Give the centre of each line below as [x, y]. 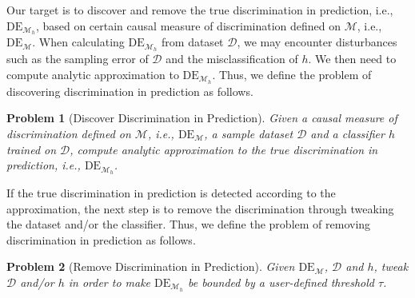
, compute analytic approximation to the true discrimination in [224, 149]
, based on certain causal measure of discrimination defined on [188, 25]
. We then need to [352, 59]
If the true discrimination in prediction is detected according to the [171, 193]
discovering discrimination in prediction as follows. [130, 91]
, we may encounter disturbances [317, 42]
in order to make [110, 282]
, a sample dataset [249, 133]
